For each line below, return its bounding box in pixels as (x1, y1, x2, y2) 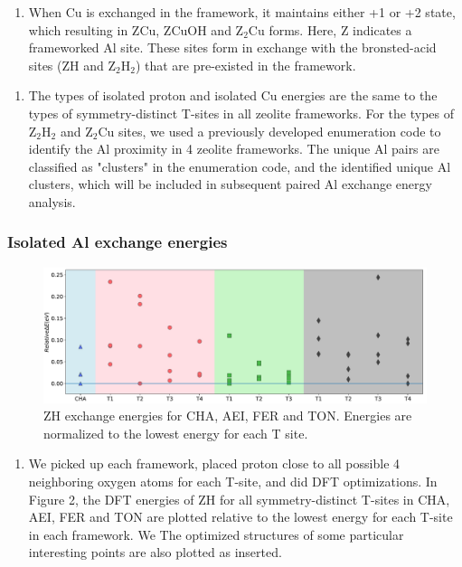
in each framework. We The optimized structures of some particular (28, 524, 404, 543)
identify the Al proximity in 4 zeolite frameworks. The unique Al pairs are (28, 139, 439, 158)
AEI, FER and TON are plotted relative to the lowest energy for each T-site (28, 507, 453, 526)
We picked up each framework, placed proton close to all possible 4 (28, 454, 401, 473)
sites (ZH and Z (28, 55, 116, 74)
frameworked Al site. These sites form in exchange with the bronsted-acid (28, 38, 437, 57)
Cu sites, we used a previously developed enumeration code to (98, 121, 441, 140)
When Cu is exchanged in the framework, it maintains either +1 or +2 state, (28, 3, 456, 21)
